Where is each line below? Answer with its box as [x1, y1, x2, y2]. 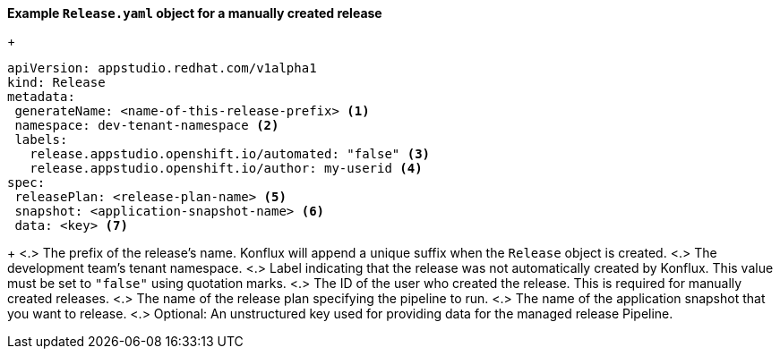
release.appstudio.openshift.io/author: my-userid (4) [30, 161, 423, 175]
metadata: [7, 89, 75, 104]
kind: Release [7, 75, 106, 89]
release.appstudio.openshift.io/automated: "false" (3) [30, 147, 431, 161]
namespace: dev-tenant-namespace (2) [14, 118, 279, 132]
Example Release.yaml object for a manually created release [7, 5, 382, 21]
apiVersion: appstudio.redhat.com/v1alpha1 [7, 61, 317, 75]
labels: [14, 132, 68, 147]
